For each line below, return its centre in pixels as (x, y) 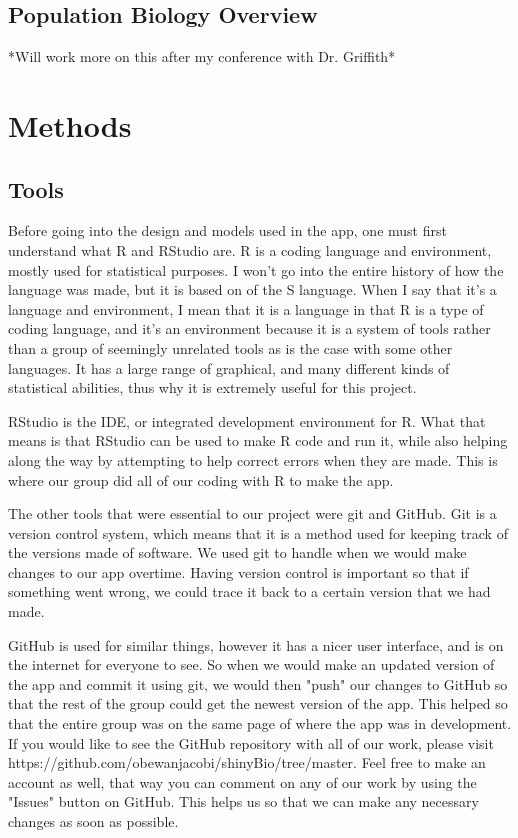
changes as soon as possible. (93, 821)
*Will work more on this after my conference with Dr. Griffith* (202, 56)
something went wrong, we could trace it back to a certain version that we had (249, 591)
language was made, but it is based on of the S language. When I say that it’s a (252, 289)
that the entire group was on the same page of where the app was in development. (260, 723)
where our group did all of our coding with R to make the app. (201, 479)
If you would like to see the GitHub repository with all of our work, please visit (251, 742)
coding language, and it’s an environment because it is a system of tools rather (249, 328)
